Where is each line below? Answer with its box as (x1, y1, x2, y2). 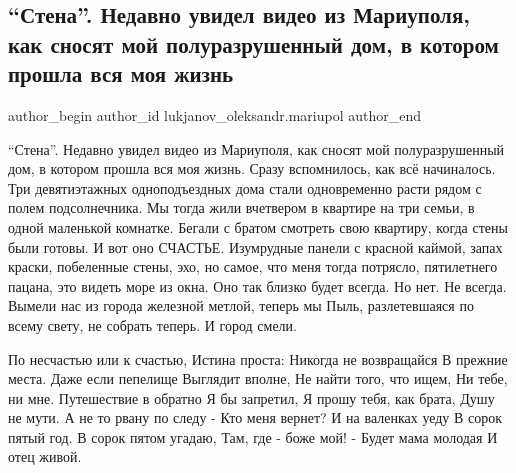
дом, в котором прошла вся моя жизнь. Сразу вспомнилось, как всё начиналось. (8, 158, 496, 179)
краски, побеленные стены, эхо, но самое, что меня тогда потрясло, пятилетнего (8, 256, 498, 277)
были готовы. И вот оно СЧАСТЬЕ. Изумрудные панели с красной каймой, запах (8, 236, 503, 257)
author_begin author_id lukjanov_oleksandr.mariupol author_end (8, 104, 422, 125)
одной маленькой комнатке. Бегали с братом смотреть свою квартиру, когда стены (8, 216, 508, 237)
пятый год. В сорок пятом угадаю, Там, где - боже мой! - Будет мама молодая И (8, 426, 498, 447)
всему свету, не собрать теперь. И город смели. (8, 314, 297, 335)
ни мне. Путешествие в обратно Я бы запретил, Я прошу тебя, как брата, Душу (8, 387, 495, 408)
